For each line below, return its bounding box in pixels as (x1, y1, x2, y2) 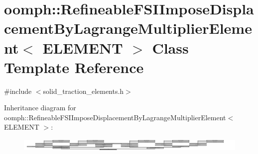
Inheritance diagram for (4, 102, 76, 113)
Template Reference (4, 57, 144, 77)
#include (4, 85, 32, 96)
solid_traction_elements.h (43, 85, 124, 96)
